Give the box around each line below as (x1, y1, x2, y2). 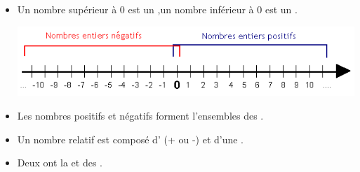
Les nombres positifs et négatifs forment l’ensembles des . (17, 108, 264, 122)
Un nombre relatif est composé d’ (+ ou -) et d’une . (17, 131, 244, 146)
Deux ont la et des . (17, 155, 102, 170)
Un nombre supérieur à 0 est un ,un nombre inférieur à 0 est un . (17, 2, 298, 16)
